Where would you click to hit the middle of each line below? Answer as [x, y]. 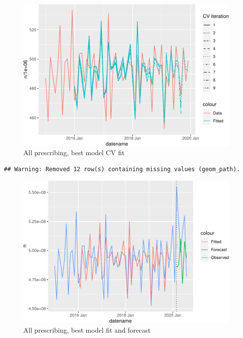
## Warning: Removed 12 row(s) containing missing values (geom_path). [122, 169]
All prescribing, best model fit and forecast [87, 330]
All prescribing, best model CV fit [74, 153]
